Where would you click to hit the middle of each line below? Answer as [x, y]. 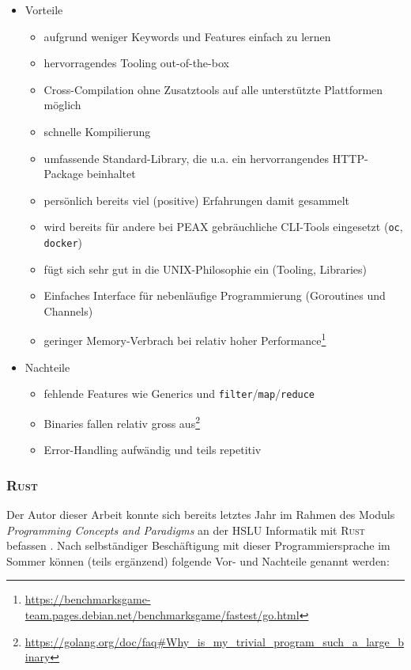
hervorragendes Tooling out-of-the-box [136, 63]
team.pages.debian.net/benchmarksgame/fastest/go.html [162, 614]
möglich [62, 105]
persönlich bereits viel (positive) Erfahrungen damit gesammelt [197, 200]
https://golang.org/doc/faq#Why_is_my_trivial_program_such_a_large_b [215, 641]
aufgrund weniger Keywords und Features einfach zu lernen [187, 36]
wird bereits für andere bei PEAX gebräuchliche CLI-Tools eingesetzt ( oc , [223, 227]
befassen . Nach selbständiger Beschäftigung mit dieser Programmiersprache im [198, 545]
